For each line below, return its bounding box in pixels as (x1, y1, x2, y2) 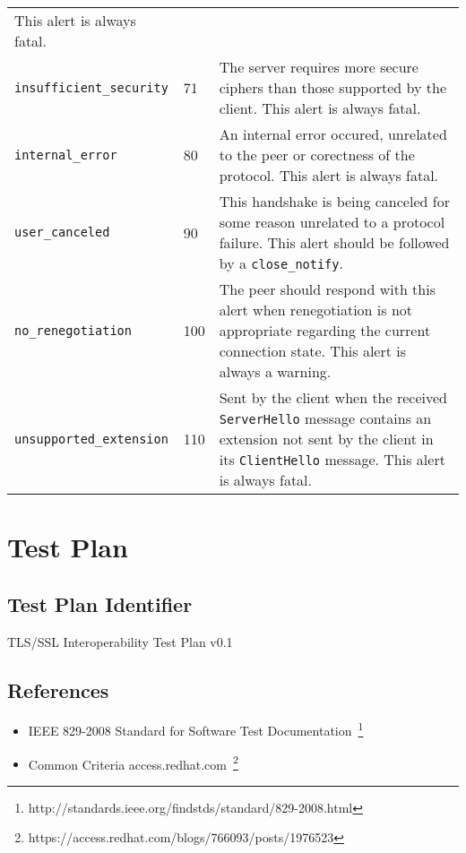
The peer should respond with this (219, 279, 436, 299)
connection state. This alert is (219, 340, 407, 361)
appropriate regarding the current (219, 320, 431, 340)
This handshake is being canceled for (219, 191, 450, 211)
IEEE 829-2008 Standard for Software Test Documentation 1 (28, 719, 364, 740)
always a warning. (219, 361, 332, 382)
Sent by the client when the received (219, 387, 447, 408)
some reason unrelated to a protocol (219, 211, 445, 232)
